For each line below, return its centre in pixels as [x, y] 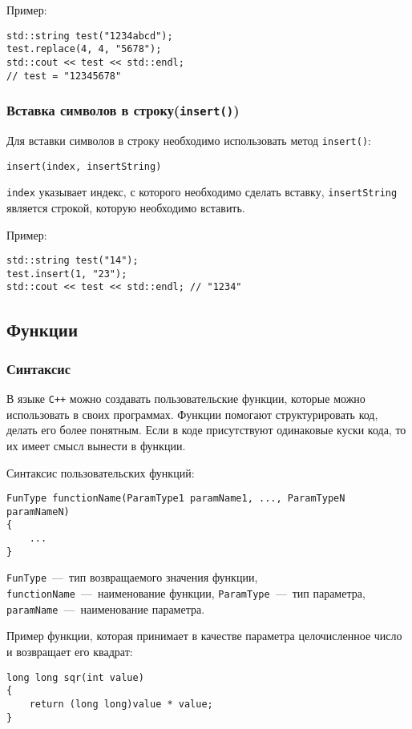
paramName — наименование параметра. [106, 608]
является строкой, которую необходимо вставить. [126, 207]
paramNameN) [38, 512]
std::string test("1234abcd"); [90, 36]
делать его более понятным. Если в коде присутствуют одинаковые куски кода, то [206, 430]
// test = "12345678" [64, 76]
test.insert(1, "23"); [67, 274]
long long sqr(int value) [75, 677]
